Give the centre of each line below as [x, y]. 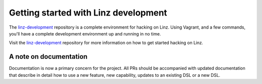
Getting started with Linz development [88, 13]
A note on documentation [48, 57]
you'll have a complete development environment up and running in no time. [85, 34]
